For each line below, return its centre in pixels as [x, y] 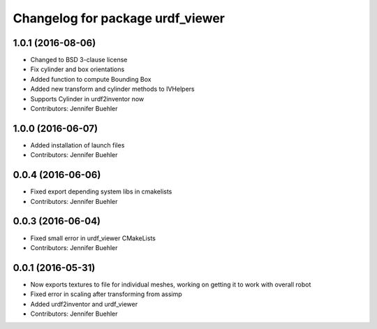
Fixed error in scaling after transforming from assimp [106, 294]
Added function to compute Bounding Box [91, 79]
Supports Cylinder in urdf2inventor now [87, 98]
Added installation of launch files [77, 145]
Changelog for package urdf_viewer [119, 18]
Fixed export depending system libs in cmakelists [101, 191]
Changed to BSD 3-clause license [79, 60]
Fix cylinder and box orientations [77, 69]
